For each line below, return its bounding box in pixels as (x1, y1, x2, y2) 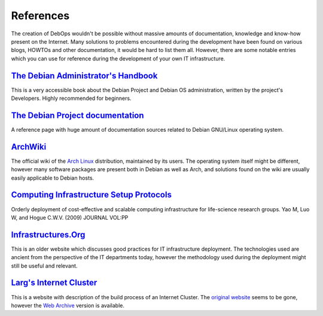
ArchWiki (11, 141, 47, 152)
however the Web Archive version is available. (11, 302, 125, 309)
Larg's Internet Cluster (11, 278, 97, 288)
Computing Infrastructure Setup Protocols (11, 190, 172, 200)
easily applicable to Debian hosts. (11, 174, 95, 181)
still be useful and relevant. (11, 262, 78, 269)
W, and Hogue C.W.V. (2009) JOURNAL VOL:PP (11, 214, 129, 221)
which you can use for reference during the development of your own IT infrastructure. (11, 54, 226, 62)
